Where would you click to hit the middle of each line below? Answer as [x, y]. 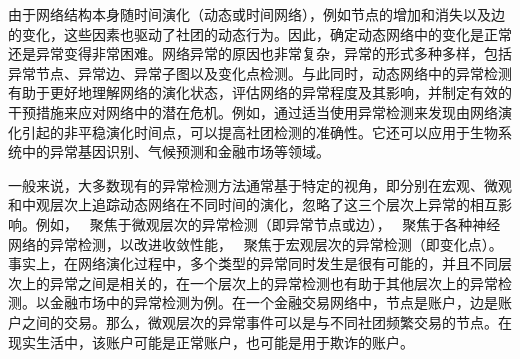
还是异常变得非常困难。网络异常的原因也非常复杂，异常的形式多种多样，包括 [260, 53]
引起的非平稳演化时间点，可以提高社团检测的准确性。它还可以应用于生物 [259, 131]
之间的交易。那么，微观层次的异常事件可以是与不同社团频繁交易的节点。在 [266, 321]
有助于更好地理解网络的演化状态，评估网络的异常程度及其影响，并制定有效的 [260, 92]
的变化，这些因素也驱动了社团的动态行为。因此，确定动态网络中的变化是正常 [260, 33]
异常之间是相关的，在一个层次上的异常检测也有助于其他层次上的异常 [273, 282]
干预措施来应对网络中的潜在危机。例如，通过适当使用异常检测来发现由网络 [253, 111]
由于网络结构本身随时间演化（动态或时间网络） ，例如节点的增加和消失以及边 [256, 14]
